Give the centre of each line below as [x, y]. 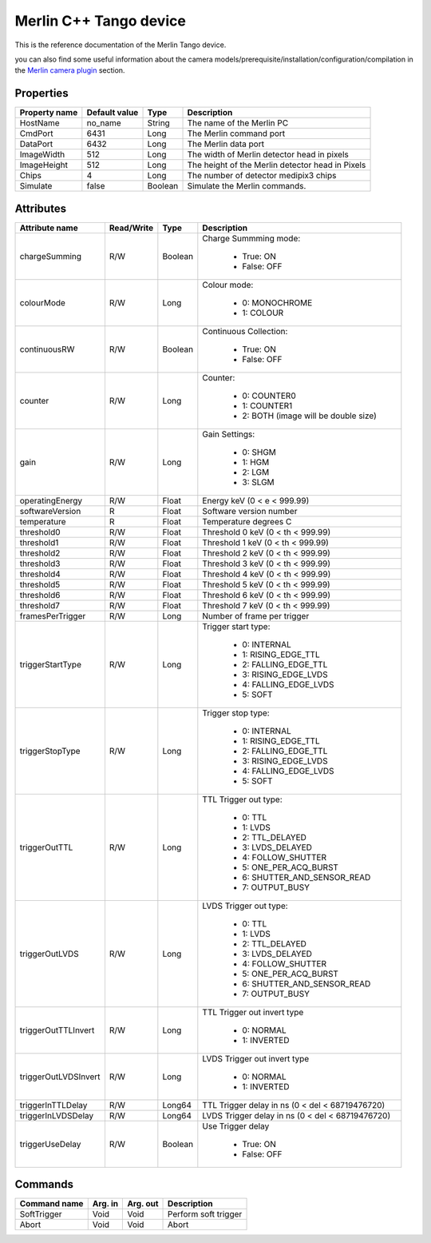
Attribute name [49, 228]
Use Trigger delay [236, 1125]
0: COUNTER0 [269, 396]
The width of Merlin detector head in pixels [268, 154]
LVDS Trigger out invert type [256, 1058]
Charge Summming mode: [251, 238]
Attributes [41, 208]
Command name [51, 1204]
